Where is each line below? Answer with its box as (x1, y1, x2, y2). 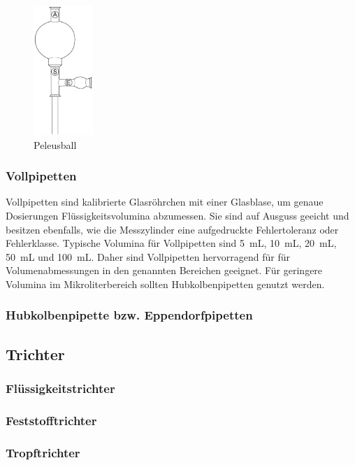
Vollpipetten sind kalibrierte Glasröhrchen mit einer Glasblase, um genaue (6, 194, 324, 209)
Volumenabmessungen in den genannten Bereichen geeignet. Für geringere (6, 263, 323, 278)
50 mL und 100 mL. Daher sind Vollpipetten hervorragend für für (6, 249, 290, 264)
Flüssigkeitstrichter (6, 380, 115, 397)
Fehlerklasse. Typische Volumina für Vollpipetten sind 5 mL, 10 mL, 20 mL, (6, 236, 337, 250)
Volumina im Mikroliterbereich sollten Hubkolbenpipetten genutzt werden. (6, 276, 325, 291)
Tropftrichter (6, 443, 80, 461)
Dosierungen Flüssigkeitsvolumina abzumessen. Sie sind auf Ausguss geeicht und (6, 208, 349, 222)
